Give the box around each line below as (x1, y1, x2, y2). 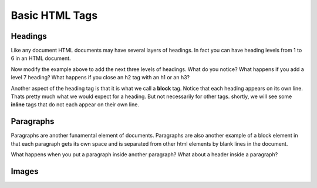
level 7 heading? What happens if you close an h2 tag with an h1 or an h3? (11, 74, 190, 81)
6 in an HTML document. (11, 55, 71, 62)
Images (11, 166, 39, 176)
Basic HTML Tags (11, 9, 98, 22)
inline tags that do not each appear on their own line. (11, 101, 139, 108)
